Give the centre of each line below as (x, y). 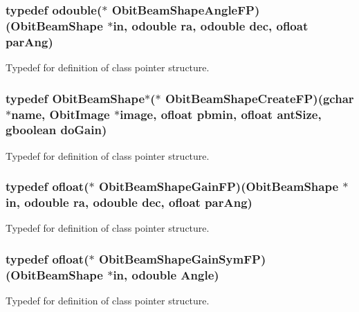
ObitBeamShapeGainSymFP (179, 258)
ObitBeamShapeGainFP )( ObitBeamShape (219, 186)
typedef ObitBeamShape (75, 98)
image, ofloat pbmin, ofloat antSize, (221, 114)
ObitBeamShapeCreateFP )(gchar (259, 98)
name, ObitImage (61, 114)
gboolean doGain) (56, 130)
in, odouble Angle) (166, 274)
